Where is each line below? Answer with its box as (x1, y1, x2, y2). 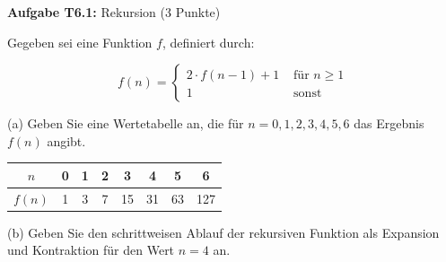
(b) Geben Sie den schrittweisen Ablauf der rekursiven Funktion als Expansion (7, 223, 440, 241)
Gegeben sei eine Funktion (7, 32, 153, 51)
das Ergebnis (354, 114, 424, 133)
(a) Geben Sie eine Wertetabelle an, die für (7, 114, 244, 133)
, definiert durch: (162, 32, 255, 51)
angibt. (47, 131, 86, 150)
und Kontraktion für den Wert (7, 240, 175, 259)
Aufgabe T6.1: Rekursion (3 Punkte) (7, 3, 221, 21)
